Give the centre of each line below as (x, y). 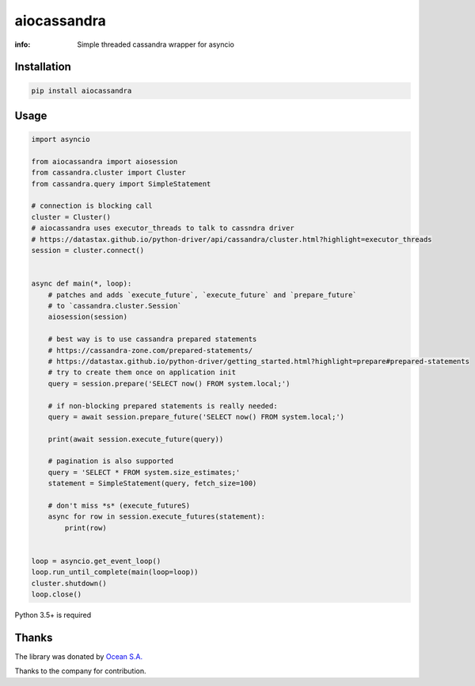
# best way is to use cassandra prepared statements (152, 339)
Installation (43, 67)
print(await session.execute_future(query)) (136, 439)
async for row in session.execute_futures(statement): (156, 517)
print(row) (85, 528)
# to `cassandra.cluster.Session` (115, 306)
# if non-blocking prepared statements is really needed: (163, 406)
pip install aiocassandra (82, 90)
